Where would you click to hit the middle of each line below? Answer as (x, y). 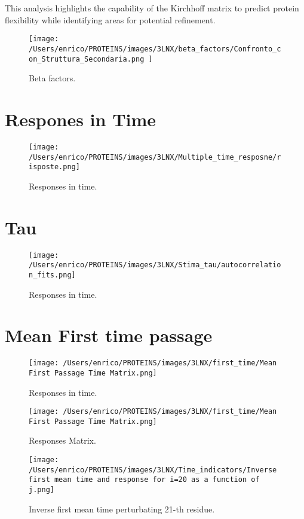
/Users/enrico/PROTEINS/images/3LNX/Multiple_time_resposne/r (155, 157)
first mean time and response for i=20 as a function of (144, 480)
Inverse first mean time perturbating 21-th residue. (122, 509)
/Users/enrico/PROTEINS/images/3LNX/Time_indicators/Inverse (153, 470)
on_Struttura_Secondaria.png (87, 59)
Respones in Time (81, 119)
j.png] (42, 490)
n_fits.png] (52, 275)
